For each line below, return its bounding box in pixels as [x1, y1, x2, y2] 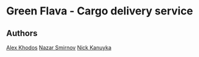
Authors [6, 28, 38, 38]
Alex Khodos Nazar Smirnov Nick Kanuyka [6, 44, 112, 51]
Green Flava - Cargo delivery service [6, 4, 194, 18]
